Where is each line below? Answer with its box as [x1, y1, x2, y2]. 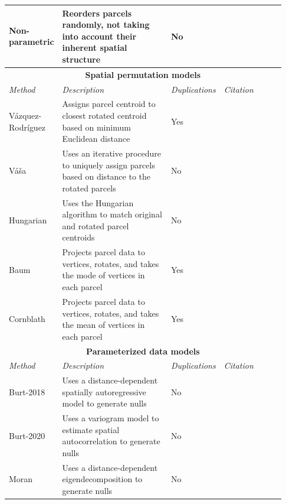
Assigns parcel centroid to [62, 97, 156, 110]
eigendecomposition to [62, 473, 143, 485]
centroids [62, 231, 95, 243]
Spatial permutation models [85, 68, 201, 80]
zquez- [18, 109, 42, 121]
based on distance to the [62, 170, 151, 183]
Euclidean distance [62, 132, 130, 145]
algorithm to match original [62, 208, 162, 220]
